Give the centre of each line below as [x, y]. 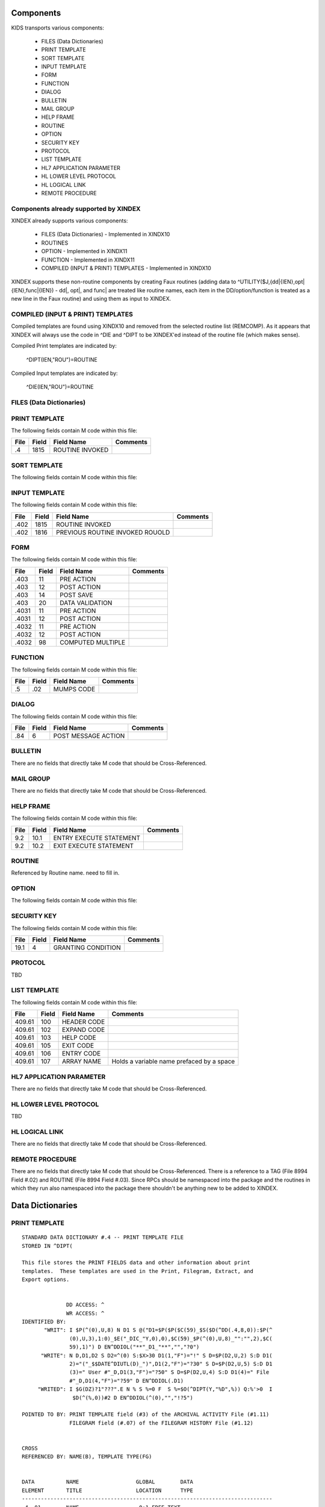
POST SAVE [76, 595]
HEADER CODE [83, 1022]
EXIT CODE [78, 1046]
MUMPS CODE [74, 689]
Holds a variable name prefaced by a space [173, 1062]
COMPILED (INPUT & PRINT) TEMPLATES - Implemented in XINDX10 [126, 268]
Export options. [46, 1280]
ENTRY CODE [81, 1054]
